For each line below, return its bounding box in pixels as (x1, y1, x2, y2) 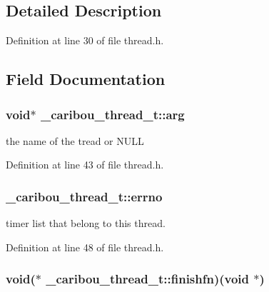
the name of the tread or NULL (6, 133, 144, 148)
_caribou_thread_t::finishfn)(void (46, 270, 250, 288)
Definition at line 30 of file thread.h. (6, 33, 164, 48)
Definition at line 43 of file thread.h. (6, 157, 164, 172)
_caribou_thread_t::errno (6, 187, 163, 205)
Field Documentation (6, 68, 166, 90)
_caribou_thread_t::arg (40, 105, 185, 123)
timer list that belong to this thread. (6, 216, 166, 231)
